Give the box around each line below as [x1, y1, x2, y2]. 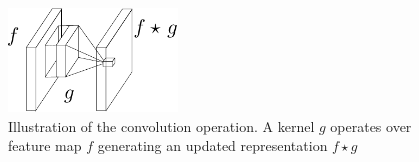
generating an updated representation [97, 135, 328, 156]
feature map [8, 135, 82, 156]
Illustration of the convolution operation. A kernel [8, 115, 315, 136]
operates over [330, 115, 412, 136]
